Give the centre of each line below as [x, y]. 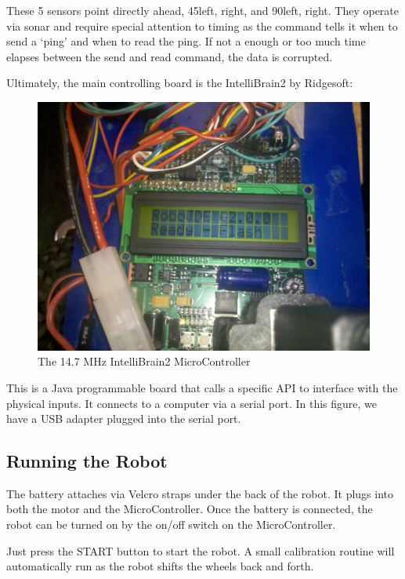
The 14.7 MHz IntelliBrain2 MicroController [144, 361]
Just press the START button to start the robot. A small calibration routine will [201, 550]
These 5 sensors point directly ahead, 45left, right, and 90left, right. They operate [203, 10]
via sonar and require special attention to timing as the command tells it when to [202, 25]
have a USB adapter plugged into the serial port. [124, 419]
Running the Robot [87, 461]
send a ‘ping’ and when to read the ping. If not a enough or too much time [186, 41]
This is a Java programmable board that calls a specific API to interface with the [202, 387]
